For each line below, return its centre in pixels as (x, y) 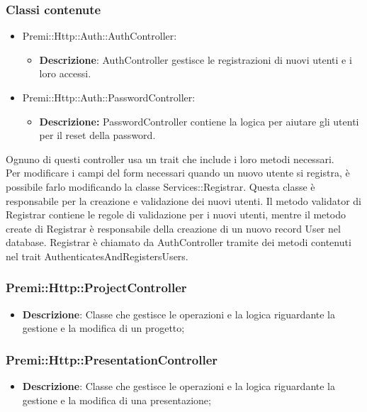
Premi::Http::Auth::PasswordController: (109, 97)
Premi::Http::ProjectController (96, 288)
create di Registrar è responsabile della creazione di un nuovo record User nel (173, 228)
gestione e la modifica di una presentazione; (117, 400)
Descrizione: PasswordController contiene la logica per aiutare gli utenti (199, 121)
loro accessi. (65, 73)
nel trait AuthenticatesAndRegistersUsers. (97, 256)
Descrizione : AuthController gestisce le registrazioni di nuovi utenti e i (196, 59)
